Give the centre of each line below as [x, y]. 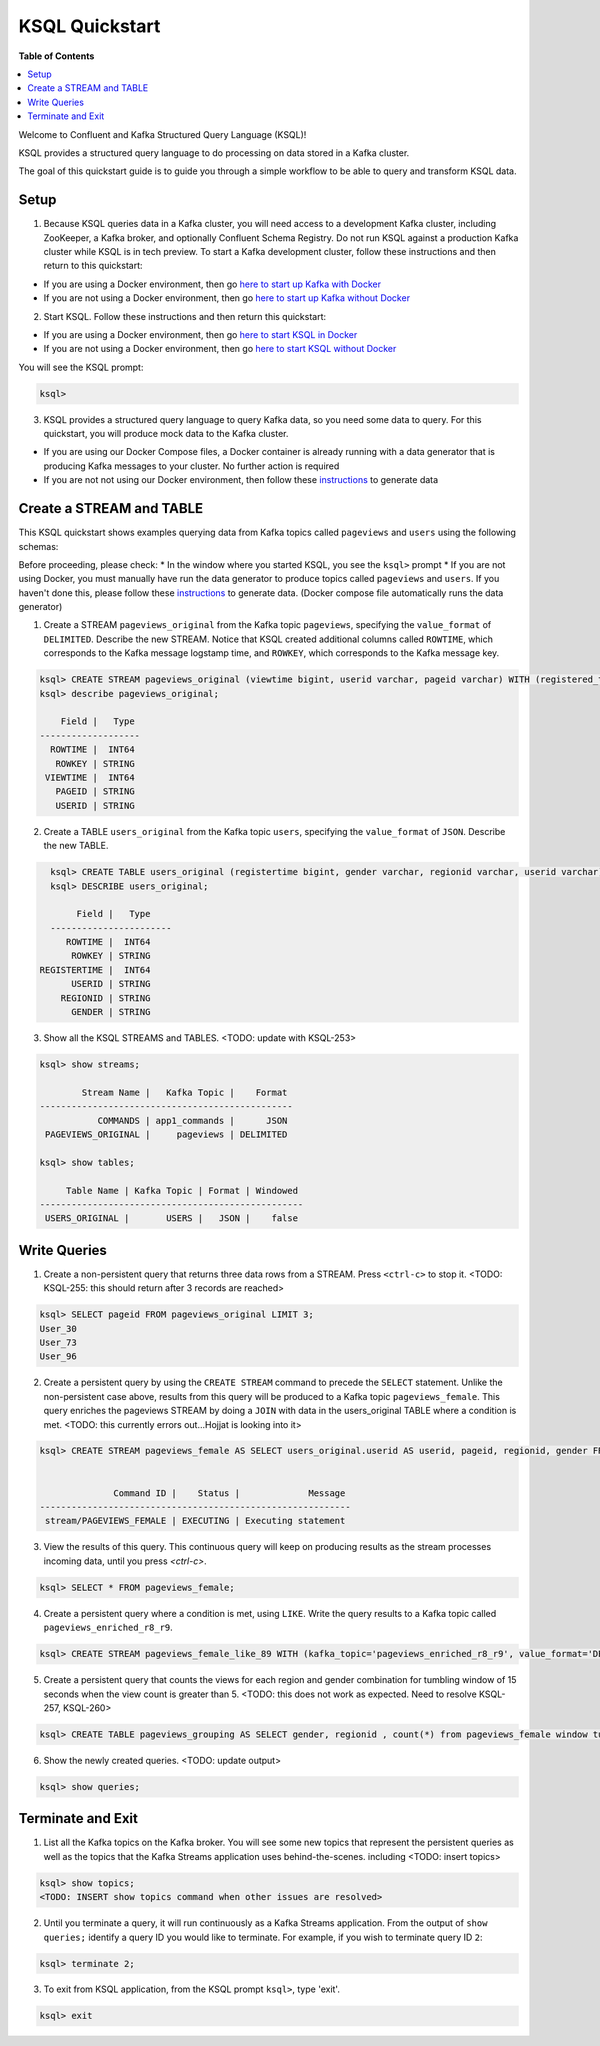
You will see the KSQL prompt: [81, 367]
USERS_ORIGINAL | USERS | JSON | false [172, 1218]
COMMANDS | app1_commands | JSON [192, 1120]
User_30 [58, 1328]
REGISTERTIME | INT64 [95, 969]
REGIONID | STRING [105, 998]
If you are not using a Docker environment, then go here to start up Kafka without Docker [226, 298]
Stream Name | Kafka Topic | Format [184, 1092]
